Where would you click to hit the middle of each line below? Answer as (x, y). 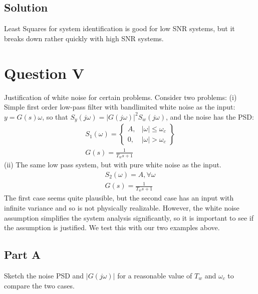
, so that (55, 116)
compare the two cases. (39, 285)
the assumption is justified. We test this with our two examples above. (112, 227)
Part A (23, 255)
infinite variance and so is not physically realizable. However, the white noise (122, 207)
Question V (44, 73)
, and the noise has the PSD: (210, 116)
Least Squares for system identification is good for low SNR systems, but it (119, 28)
